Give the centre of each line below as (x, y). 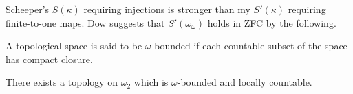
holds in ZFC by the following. (272, 22)
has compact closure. (49, 59)
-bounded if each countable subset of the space (249, 46)
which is (151, 82)
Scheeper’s (28, 9)
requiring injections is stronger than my (167, 9)
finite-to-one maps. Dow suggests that (85, 22)
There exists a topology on (62, 82)
